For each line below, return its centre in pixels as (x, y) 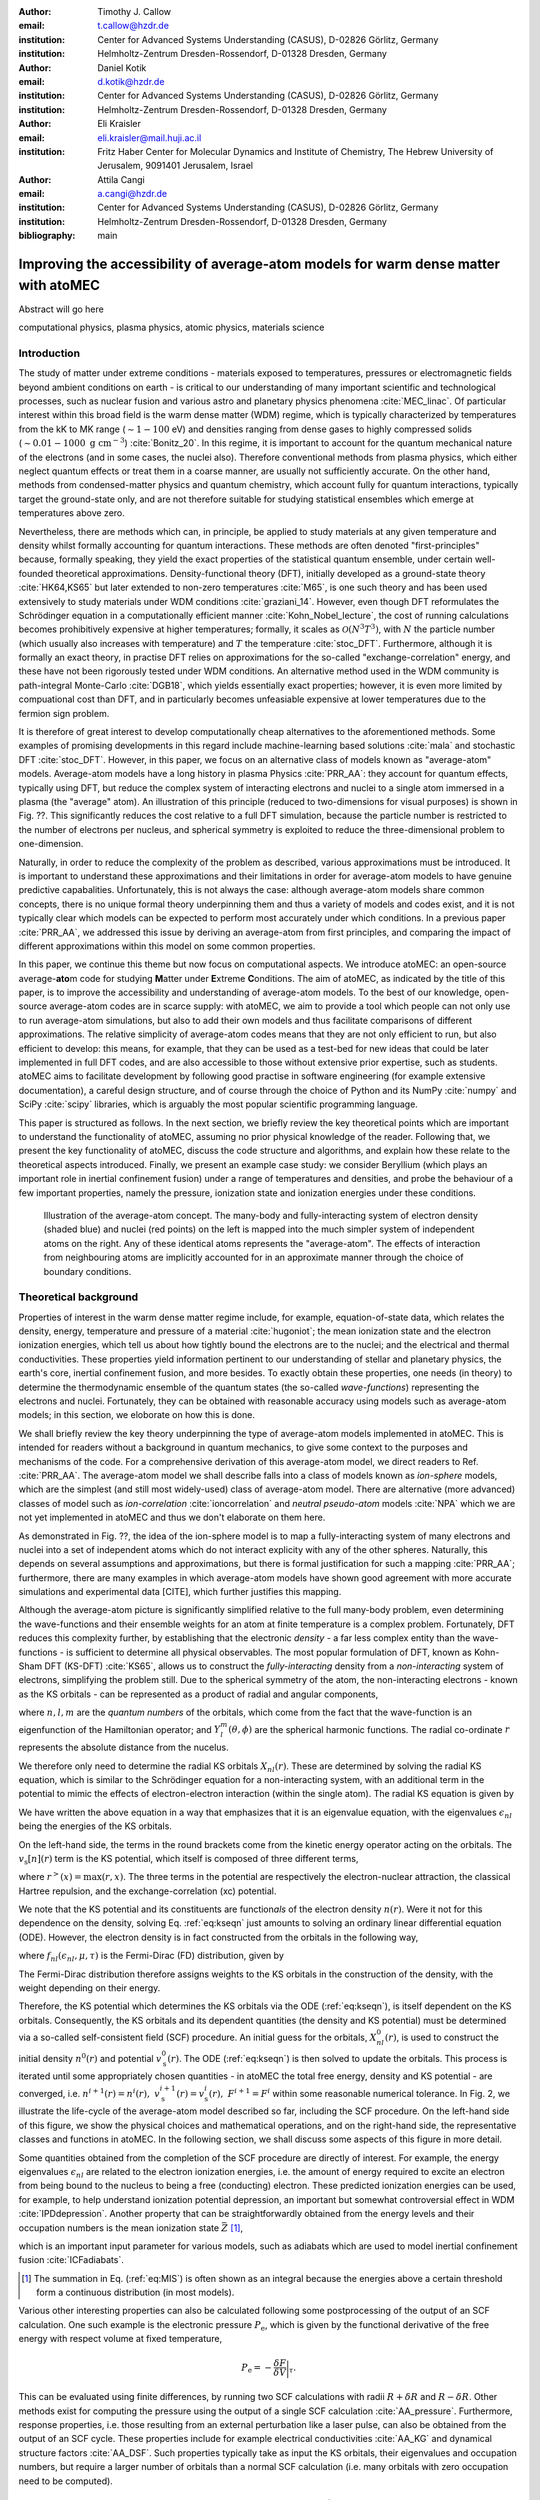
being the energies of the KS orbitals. (95, 1826)
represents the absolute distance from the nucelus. (123, 1747)
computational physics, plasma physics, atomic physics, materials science (171, 327)
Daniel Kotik (122, 67)
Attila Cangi (121, 179)
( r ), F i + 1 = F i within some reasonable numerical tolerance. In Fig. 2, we (359, 2092)
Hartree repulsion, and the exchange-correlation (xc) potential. (147, 1891)
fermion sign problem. (64, 713)
